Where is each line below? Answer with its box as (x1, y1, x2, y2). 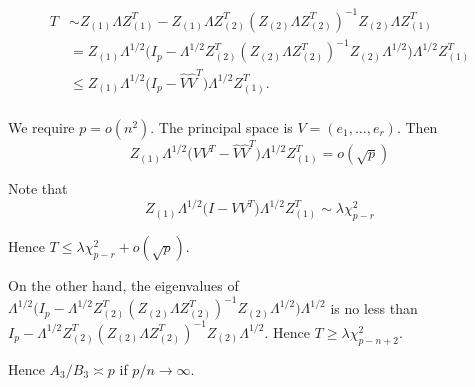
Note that (8, 178, 68, 199)
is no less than (330, 297, 418, 318)
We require (8, 116, 75, 137)
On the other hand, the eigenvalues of (8, 275, 239, 296)
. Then (396, 116, 438, 137)
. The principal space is (150, 116, 293, 137)
